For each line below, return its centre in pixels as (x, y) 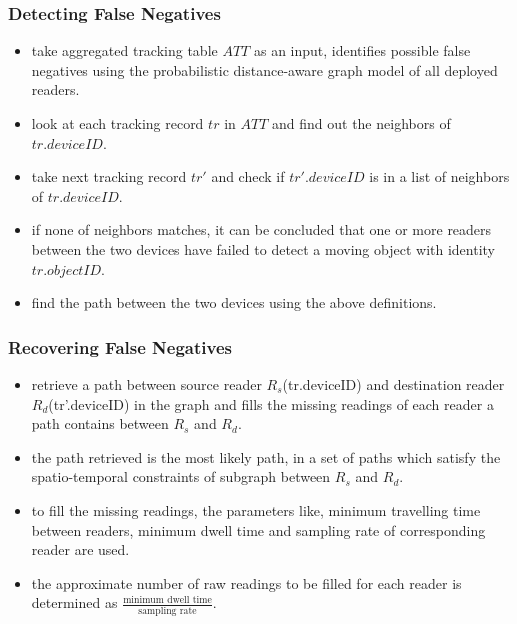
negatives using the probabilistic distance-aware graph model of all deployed (264, 69)
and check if (248, 176)
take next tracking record (109, 176)
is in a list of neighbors (439, 176)
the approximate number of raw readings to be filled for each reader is (246, 582)
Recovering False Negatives (120, 346)
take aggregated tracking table (124, 50)
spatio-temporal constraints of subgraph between (181, 476)
